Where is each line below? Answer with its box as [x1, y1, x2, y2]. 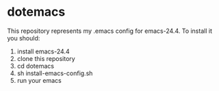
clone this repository [16, 54, 75, 62]
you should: [7, 34, 40, 42]
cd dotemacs [16, 62, 55, 70]
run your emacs [16, 76, 62, 84]
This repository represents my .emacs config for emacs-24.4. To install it [7, 27, 212, 35]
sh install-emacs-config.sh [16, 69, 93, 77]
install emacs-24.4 [16, 47, 70, 55]
